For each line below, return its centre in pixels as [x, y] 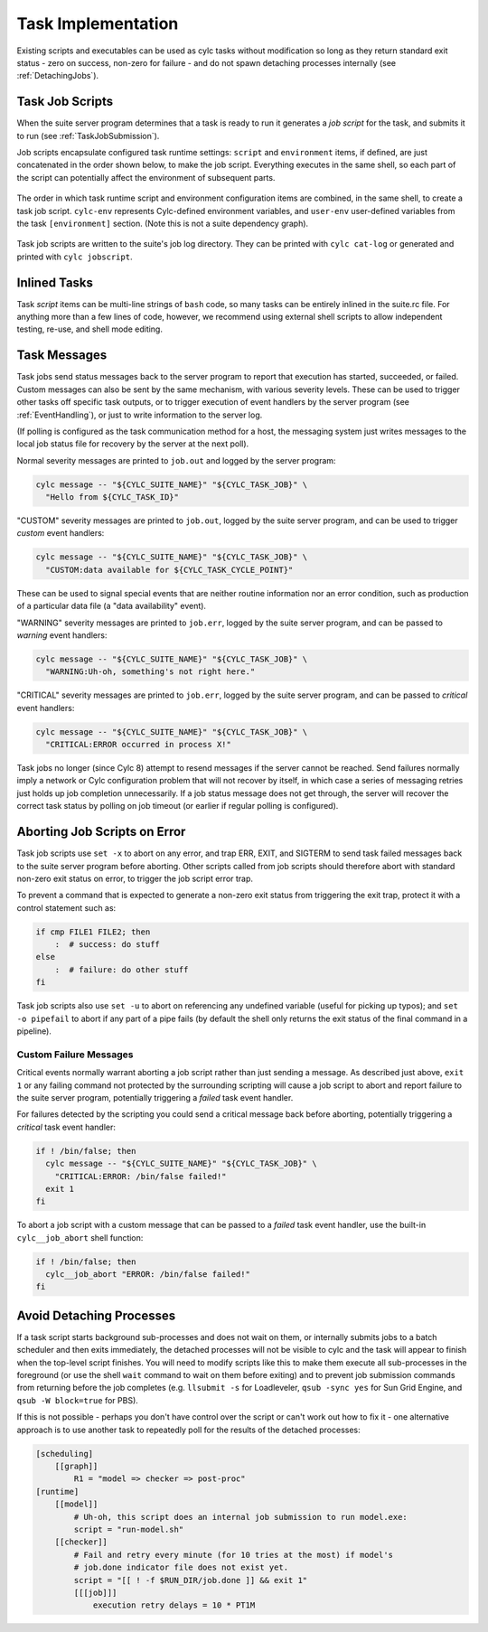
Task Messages [62, 356]
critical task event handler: [66, 1127]
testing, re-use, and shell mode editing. [89, 329]
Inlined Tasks [55, 282]
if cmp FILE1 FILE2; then [93, 932]
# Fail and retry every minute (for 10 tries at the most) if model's [233, 1555]
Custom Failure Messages [75, 1055]
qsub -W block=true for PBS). [78, 1400]
